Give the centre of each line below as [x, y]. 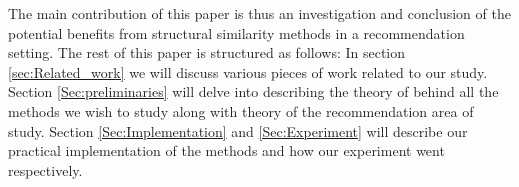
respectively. [45, 169]
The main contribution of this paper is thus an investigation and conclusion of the [259, 13]
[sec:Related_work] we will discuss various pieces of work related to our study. [248, 71]
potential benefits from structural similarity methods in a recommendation [236, 32]
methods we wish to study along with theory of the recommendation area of [241, 110]
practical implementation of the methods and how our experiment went [226, 150]
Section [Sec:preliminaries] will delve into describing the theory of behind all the [253, 91]
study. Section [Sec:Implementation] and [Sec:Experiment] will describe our [238, 130]
